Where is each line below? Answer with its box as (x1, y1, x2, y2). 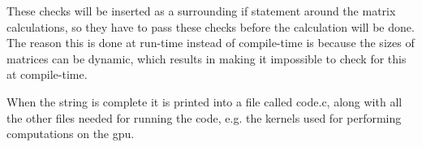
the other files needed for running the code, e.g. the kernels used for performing (6, 109, 402, 126)
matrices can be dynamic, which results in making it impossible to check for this (6, 50, 407, 67)
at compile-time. (6, 66, 88, 83)
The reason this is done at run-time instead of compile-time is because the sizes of (6, 34, 415, 51)
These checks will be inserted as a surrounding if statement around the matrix (6, 2, 396, 19)
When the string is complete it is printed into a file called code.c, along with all (6, 93, 403, 110)
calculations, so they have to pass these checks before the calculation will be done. (6, 18, 415, 35)
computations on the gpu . (6, 125, 135, 142)
